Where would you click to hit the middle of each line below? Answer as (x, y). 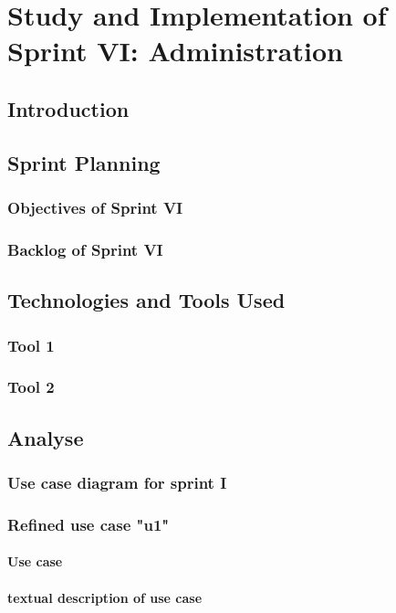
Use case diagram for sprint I (117, 482)
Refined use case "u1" (89, 524)
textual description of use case (105, 597)
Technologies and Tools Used (146, 300)
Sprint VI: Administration (175, 51)
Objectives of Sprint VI (95, 208)
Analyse (46, 437)
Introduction (68, 108)
